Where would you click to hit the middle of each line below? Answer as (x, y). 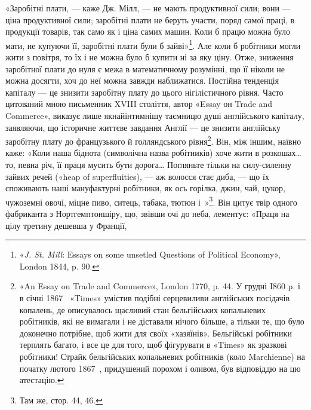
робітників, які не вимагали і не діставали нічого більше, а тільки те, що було (162, 321)
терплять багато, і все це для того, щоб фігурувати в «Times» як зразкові (153, 345)
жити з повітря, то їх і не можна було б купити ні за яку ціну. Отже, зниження (150, 57)
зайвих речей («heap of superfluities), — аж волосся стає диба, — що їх (137, 176)
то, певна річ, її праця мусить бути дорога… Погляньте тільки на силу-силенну (148, 165)
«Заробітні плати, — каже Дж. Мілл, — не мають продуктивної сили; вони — (148, 8)
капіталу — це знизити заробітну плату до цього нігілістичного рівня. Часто (144, 92)
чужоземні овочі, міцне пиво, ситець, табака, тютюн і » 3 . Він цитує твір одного (151, 201)
